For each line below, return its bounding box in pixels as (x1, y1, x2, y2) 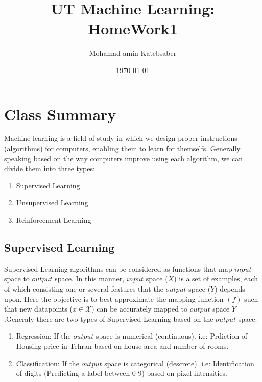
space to (4, 273, 30, 284)
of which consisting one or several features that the (4, 283, 163, 294)
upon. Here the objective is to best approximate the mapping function (4, 293, 224, 304)
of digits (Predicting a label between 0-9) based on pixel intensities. (16, 368, 227, 378)
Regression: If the (16, 330, 71, 341)
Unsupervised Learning (16, 197, 88, 208)
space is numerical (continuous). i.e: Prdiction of (96, 330, 248, 341)
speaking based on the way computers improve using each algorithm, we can (4, 153, 243, 163)
